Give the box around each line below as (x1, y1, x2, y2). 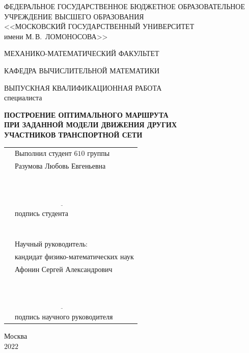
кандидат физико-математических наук (15, 251, 134, 261)
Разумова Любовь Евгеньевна (15, 160, 106, 171)
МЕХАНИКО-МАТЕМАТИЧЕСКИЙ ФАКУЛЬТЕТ (4, 48, 159, 59)
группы (87, 148, 110, 158)
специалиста (4, 92, 42, 103)
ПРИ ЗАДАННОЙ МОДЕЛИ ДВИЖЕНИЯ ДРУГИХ (4, 119, 177, 130)
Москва (4, 331, 27, 341)
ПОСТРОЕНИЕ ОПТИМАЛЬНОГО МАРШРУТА (4, 109, 169, 120)
